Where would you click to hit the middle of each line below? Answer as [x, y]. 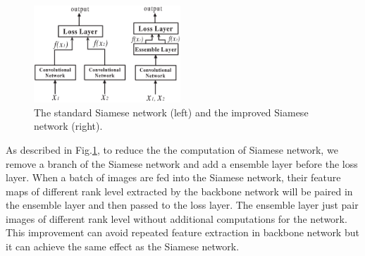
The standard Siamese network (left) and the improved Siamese [171, 112]
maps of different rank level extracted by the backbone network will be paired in [179, 191]
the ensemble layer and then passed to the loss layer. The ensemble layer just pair [182, 205]
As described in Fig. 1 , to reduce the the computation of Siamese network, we [172, 149]
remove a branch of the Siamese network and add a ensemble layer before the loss [182, 163]
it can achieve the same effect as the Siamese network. [123, 246]
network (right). [68, 126]
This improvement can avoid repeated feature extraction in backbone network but [182, 232]
